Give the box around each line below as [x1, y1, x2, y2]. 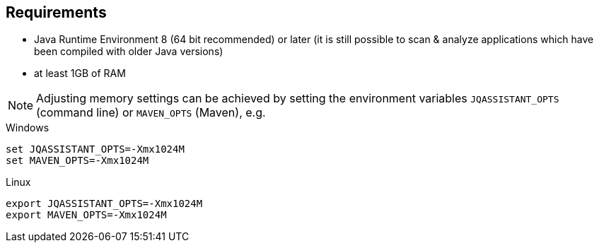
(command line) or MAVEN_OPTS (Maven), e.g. [36, 105, 266, 120]
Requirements [6, 4, 107, 21]
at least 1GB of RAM [34, 67, 126, 80]
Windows [6, 122, 50, 134]
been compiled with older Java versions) [34, 45, 223, 58]
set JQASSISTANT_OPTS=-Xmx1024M [6, 143, 185, 155]
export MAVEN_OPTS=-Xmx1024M [6, 209, 167, 221]
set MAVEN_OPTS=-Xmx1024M [6, 155, 149, 167]
